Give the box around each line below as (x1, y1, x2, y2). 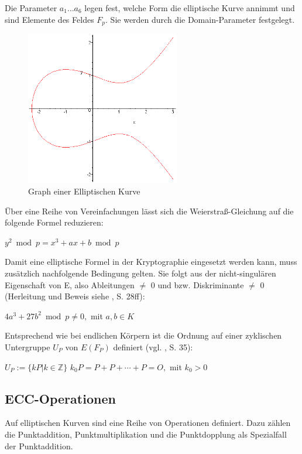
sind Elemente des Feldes (5, 13, 94, 25)
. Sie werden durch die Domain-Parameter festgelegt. (105, 13, 295, 25)
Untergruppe (5, 340, 50, 353)
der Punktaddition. (5, 439, 73, 452)
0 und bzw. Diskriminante (150, 278, 244, 291)
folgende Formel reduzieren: (5, 216, 104, 228)
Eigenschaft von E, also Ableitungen (5, 278, 135, 291)
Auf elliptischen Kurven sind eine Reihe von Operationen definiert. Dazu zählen (5, 417, 291, 429)
